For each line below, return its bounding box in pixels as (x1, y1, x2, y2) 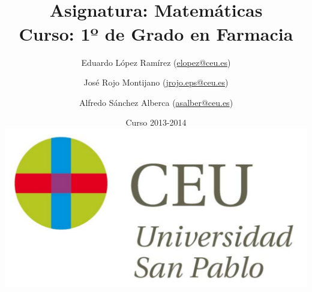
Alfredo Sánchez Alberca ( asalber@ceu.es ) (79, 96, 233, 108)
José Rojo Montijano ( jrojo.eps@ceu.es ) (83, 76, 229, 89)
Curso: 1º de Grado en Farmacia (19, 21, 293, 45)
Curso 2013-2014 (125, 116, 187, 129)
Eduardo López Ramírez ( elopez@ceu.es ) (81, 56, 231, 68)
